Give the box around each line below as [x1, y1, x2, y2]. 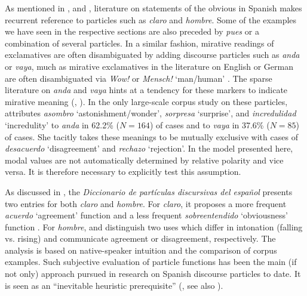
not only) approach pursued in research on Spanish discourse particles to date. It [5, 267, 301, 280]
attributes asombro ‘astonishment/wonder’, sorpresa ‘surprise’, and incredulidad [5, 107, 296, 119]
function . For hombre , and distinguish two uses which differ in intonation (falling [5, 220, 303, 233]
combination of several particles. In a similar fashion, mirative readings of [5, 36, 274, 49]
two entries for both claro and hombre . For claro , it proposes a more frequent [5, 197, 287, 209]
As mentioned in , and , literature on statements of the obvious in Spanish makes [5, 2, 302, 14]
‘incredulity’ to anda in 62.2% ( [5, 118, 119, 131]
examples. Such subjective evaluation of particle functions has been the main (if [5, 255, 297, 268]
